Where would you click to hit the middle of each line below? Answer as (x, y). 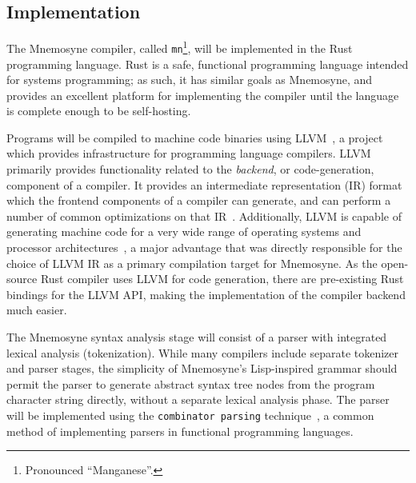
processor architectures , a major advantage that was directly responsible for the (204, 247)
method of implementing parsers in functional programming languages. (180, 431)
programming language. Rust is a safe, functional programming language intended (208, 64)
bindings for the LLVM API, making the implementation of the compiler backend (206, 294)
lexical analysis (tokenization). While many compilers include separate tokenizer (203, 352)
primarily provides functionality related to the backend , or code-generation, (190, 169)
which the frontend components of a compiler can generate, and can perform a (199, 200)
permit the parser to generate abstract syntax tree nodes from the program (191, 383)
